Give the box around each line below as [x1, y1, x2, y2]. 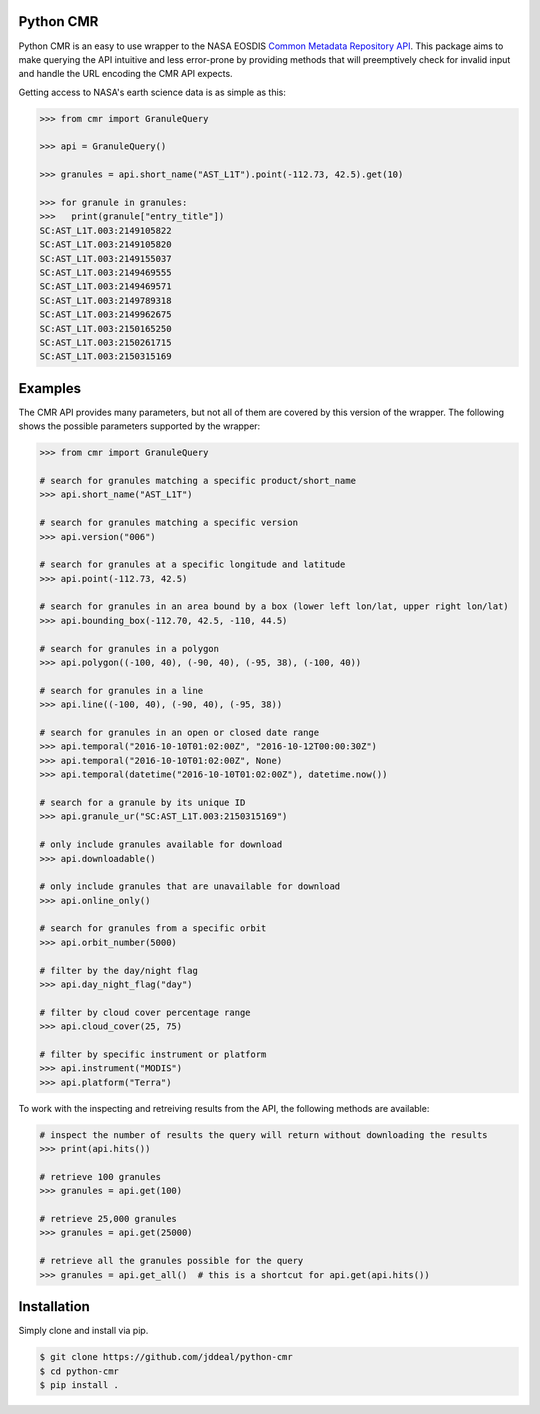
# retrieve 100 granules [39, 1171, 162, 1182]
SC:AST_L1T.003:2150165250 [39, 323, 172, 334]
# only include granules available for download [39, 839, 283, 850]
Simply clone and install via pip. [18, 1325, 149, 1337]
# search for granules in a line [39, 685, 204, 696]
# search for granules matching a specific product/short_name [39, 475, 357, 486]
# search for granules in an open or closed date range [39, 727, 320, 738]
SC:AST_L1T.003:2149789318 [39, 295, 172, 306]
